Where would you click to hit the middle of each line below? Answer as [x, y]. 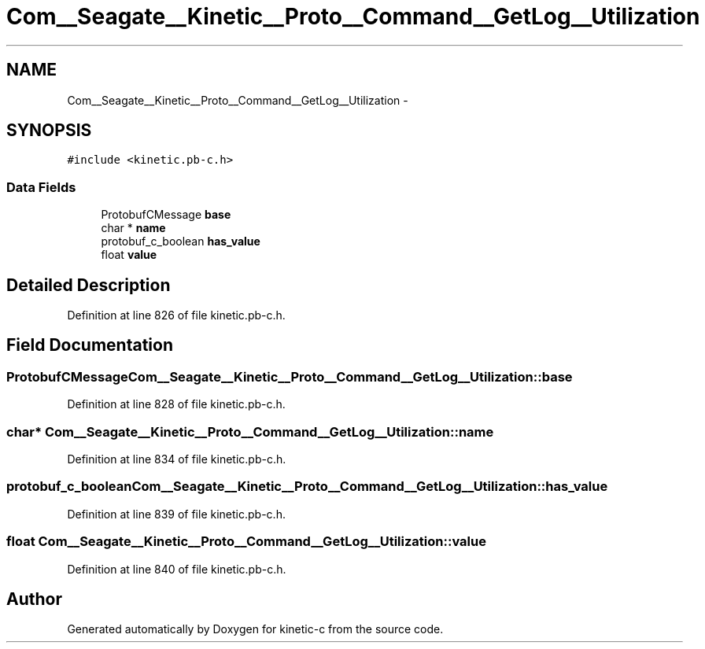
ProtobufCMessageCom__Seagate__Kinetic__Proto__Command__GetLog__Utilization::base [290, 376]
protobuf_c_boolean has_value [181, 242]
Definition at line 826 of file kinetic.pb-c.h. [176, 315]
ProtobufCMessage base [166, 215]
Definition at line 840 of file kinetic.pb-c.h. [177, 569]
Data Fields [41, 187]
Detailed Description [89, 285]
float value [129, 255]
